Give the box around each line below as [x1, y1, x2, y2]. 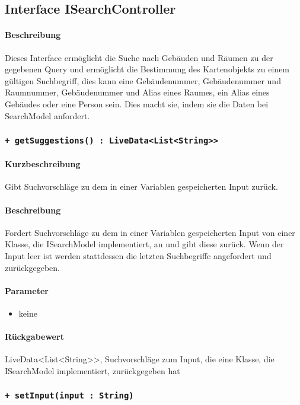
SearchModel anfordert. [5, 109, 90, 122]
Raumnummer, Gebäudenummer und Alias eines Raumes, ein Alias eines [5, 86, 270, 98]
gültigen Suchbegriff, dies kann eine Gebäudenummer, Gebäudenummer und [5, 74, 281, 87]
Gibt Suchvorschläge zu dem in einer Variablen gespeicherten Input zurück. [5, 180, 278, 193]
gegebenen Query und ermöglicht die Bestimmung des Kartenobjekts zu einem [5, 63, 290, 75]
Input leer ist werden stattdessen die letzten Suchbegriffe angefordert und [5, 249, 272, 262]
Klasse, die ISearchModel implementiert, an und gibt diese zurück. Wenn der [5, 238, 284, 250]
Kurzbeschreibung [5, 158, 81, 170]
